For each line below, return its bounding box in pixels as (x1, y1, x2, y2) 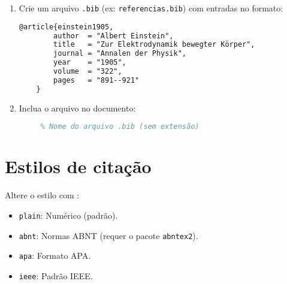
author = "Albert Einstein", (53, 31, 174, 40)
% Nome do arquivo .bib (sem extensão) (40, 122, 200, 131)
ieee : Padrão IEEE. (19, 269, 93, 282)
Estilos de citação (5, 154, 152, 179)
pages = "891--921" (53, 75, 140, 84)
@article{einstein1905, (19, 22, 114, 31)
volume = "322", (53, 67, 122, 76)
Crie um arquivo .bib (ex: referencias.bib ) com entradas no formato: (19, 2, 283, 14)
